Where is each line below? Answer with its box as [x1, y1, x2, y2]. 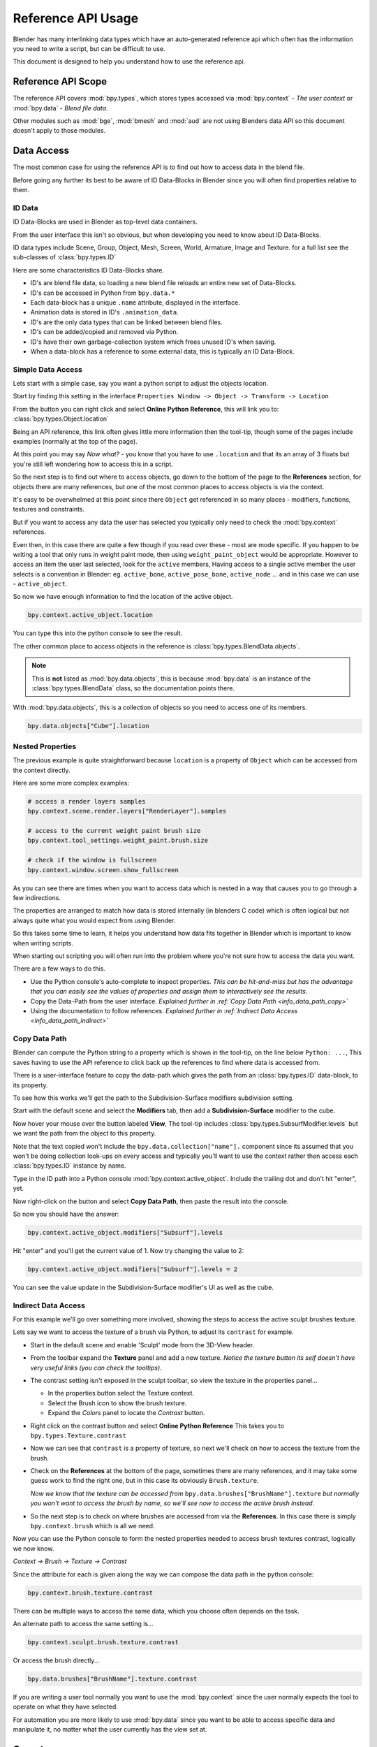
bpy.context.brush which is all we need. [30, 1522, 155, 1530]
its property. [13, 1080, 48, 1089]
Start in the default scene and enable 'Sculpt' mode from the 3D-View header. [30, 1340, 255, 1349]
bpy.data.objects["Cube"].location [27, 722, 149, 730]
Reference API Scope [13, 75, 108, 87]
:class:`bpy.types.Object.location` [13, 414, 110, 423]
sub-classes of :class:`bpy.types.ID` [13, 253, 117, 261]
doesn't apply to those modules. [13, 126, 106, 135]
